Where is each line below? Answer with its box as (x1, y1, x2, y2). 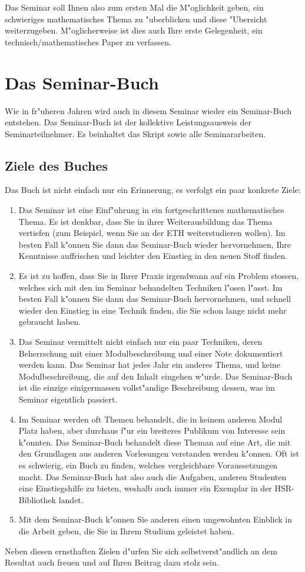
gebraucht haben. (18, 315, 81, 328)
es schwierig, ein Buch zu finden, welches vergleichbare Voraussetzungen (18, 458, 278, 471)
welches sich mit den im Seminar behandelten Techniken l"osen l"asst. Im (18, 281, 283, 293)
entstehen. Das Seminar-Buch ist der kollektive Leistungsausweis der (5, 116, 251, 128)
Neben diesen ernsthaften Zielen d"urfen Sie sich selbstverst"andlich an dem (5, 544, 277, 557)
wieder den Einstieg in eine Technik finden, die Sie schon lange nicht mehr (18, 304, 287, 316)
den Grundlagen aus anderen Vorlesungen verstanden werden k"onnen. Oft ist (18, 447, 299, 460)
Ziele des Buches (5, 156, 108, 174)
